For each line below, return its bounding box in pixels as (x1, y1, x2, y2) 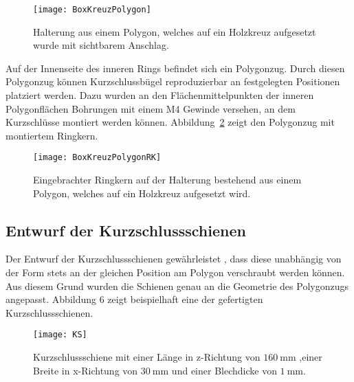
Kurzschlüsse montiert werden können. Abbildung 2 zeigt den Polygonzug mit (5, 115, 335, 129)
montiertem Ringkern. (5, 128, 98, 142)
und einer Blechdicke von (171, 363, 277, 377)
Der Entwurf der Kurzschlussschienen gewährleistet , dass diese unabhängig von (5, 251, 342, 266)
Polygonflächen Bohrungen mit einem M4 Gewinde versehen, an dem (5, 101, 296, 115)
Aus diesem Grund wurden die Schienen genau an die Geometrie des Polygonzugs (5, 278, 349, 293)
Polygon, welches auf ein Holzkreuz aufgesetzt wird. (33, 186, 251, 200)
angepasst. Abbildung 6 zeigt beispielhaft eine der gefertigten (5, 292, 263, 306)
